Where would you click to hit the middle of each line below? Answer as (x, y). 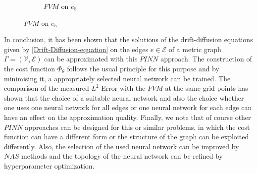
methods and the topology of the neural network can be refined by (122, 156)
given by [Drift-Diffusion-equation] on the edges (76, 49)
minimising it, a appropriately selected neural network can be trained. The (117, 78)
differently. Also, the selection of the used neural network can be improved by (122, 146)
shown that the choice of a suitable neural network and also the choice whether (124, 97)
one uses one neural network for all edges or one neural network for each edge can (128, 107)
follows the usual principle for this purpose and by (143, 68)
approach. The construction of (206, 59)
